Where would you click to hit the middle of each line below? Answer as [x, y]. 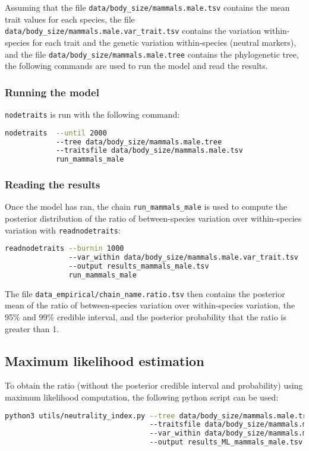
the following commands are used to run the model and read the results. [136, 66]
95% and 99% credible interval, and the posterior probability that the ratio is [146, 317]
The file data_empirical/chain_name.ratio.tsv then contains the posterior [145, 293]
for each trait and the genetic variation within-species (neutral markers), [164, 42]
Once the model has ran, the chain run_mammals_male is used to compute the [146, 206]
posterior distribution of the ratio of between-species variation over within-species [153, 218]
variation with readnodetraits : [63, 230]
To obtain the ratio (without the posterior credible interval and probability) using [154, 385]
